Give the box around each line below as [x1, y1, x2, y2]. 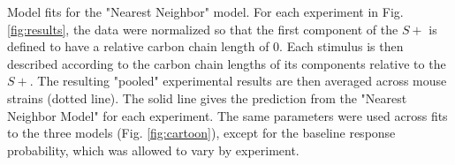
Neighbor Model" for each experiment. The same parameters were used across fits [7, 106, 448, 124]
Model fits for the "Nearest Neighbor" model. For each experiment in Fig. [7, 3, 404, 20]
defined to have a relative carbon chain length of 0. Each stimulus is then [7, 37, 404, 56]
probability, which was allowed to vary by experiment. [7, 140, 300, 159]
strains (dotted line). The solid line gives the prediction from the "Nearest [7, 88, 407, 107]
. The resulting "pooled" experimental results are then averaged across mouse [29, 71, 447, 90]
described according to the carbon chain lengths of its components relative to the [7, 54, 446, 72]
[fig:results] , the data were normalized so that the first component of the [7, 19, 398, 38]
